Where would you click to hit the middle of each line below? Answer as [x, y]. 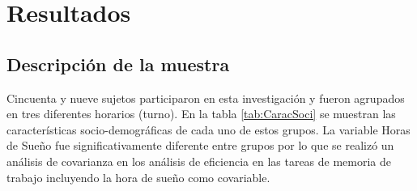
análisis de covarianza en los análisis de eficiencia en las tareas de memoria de [199, 161]
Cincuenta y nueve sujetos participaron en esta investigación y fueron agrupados [206, 98]
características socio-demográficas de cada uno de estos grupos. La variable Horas [208, 129]
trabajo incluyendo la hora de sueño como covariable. [138, 177]
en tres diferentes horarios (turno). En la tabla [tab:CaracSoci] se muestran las [201, 114]
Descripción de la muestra [118, 64]
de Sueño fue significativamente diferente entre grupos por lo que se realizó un [200, 145]
